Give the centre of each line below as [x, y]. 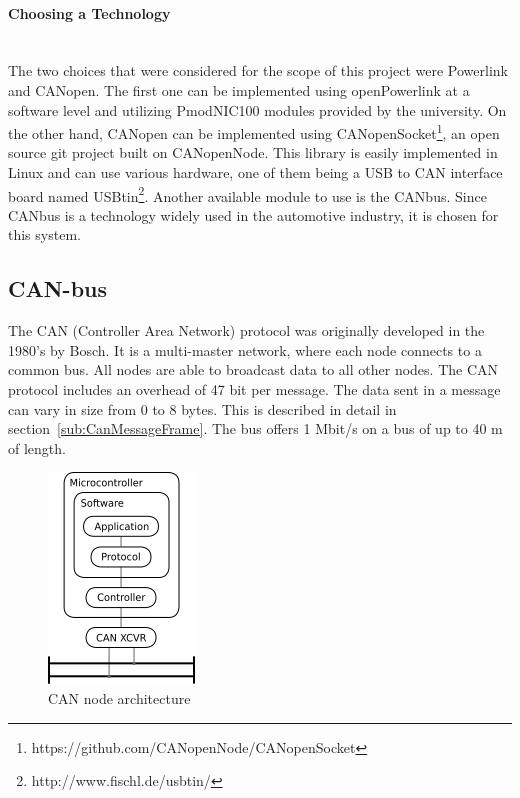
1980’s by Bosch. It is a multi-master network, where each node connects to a [245, 349]
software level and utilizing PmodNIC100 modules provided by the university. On [257, 109]
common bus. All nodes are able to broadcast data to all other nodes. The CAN [253, 369]
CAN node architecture [119, 698]
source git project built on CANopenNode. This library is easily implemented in [253, 152]
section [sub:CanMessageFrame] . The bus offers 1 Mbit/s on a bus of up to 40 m [255, 428]
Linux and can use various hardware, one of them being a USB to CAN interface [255, 172]
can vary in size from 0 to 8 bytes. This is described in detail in [202, 408]
